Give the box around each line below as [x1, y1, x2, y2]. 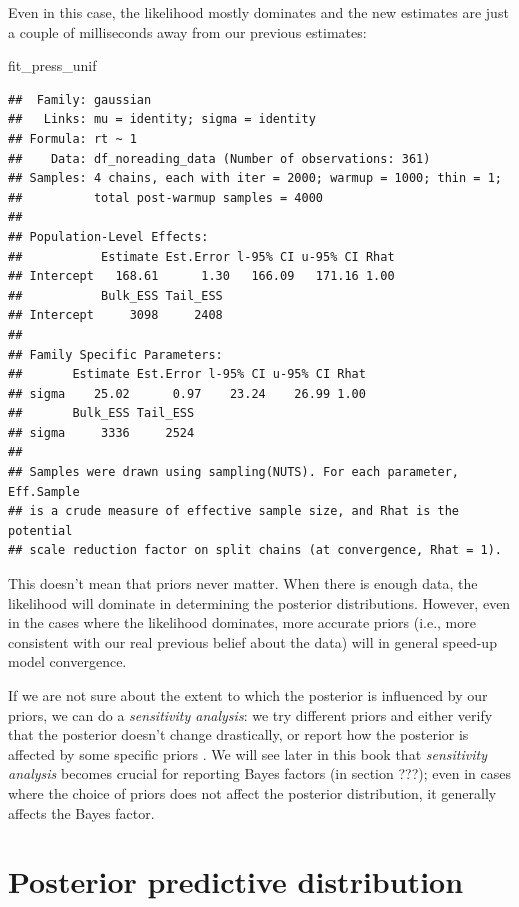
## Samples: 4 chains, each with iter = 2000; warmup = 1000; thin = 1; [8, 171, 502, 186]
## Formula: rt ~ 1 [8, 131, 137, 146]
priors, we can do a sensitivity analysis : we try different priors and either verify [8, 704, 493, 725]
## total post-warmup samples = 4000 [8, 190, 323, 205]
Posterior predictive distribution [8, 861, 464, 902]
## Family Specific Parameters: [8, 347, 223, 362]
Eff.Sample [8, 484, 80, 499]
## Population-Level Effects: [8, 229, 209, 244]
